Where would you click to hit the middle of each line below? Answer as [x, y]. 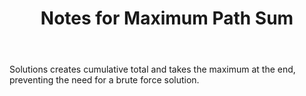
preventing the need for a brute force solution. [104, 80]
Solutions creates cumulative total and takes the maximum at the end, [152, 69]
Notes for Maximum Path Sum [167, 18]
